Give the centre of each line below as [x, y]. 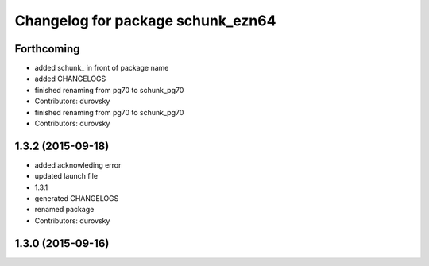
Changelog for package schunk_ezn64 [145, 21]
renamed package [64, 210]
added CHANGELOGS [70, 79]
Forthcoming [47, 49]
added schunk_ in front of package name [102, 68]
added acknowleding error [78, 165]
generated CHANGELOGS [77, 199]
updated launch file [66, 176]
